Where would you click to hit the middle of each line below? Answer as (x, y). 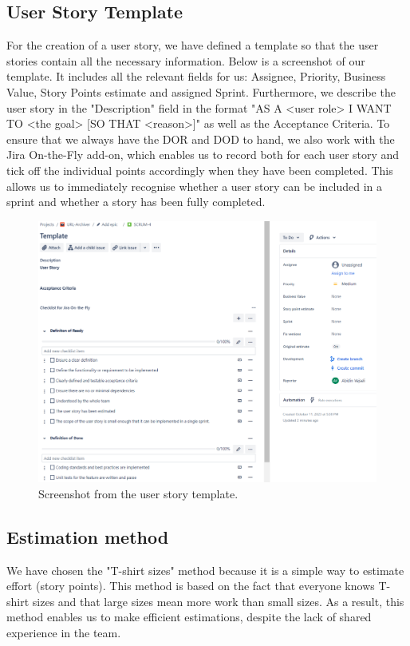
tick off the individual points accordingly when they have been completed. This (200, 170)
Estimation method (88, 536)
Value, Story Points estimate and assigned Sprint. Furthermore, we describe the (201, 91)
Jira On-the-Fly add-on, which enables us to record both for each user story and (203, 155)
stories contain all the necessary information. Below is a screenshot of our (186, 60)
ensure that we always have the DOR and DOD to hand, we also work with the (201, 139)
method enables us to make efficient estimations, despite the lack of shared (189, 617)
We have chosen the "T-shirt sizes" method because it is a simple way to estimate (205, 570)
